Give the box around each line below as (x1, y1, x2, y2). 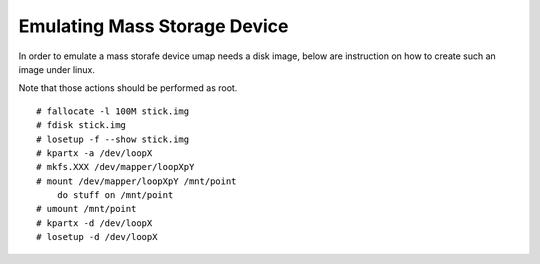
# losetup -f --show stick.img (36, 133, 190, 145)
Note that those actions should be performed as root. (18, 82, 238, 94)
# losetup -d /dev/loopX (36, 231, 158, 243)
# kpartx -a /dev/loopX (36, 147, 153, 159)
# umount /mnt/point (36, 203, 137, 215)
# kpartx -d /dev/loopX (36, 217, 153, 229)
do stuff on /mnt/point (56, 190, 174, 201)
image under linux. (18, 63, 95, 75)
